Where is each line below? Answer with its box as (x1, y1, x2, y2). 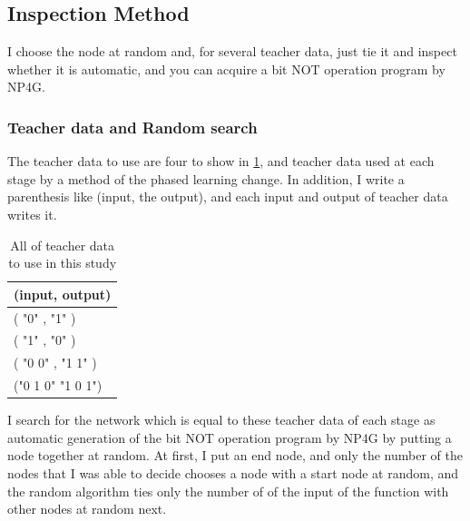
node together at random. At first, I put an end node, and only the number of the (7, 446, 463, 465)
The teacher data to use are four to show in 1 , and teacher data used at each (7, 152, 435, 171)
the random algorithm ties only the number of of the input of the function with (7, 481, 449, 500)
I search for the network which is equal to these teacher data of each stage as (7, 410, 436, 429)
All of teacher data (10, 235, 115, 254)
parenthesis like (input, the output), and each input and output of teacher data (7, 187, 448, 206)
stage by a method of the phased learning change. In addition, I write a (7, 169, 405, 188)
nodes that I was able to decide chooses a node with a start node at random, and (7, 464, 459, 483)
